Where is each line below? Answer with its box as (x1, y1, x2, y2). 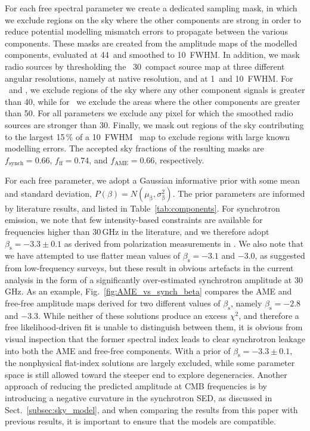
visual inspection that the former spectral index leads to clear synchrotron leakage (5, 332, 305, 345)
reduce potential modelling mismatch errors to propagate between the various (5, 25, 288, 38)
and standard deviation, (5, 187, 92, 199)
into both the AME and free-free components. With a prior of (5, 344, 231, 356)
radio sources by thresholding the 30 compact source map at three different (5, 60, 285, 72)
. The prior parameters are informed (172, 187, 305, 199)
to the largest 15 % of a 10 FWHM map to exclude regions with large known (5, 130, 290, 142)
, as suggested (255, 249, 305, 262)
